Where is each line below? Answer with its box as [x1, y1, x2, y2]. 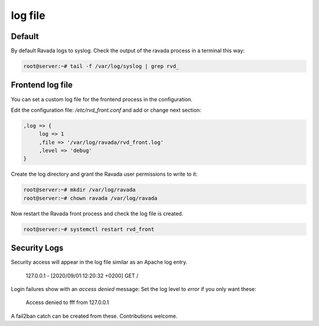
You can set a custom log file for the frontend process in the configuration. [11, 95, 193, 103]
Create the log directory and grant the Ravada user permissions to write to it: [11, 170, 198, 177]
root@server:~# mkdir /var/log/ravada [23, 186, 136, 193]
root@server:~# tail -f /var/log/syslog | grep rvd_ [23, 63, 180, 70]
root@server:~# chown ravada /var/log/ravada [23, 195, 158, 201]
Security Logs [11, 243, 64, 253]
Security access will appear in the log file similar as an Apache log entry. [11, 259, 188, 266]
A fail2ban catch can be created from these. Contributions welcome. [11, 312, 178, 319]
